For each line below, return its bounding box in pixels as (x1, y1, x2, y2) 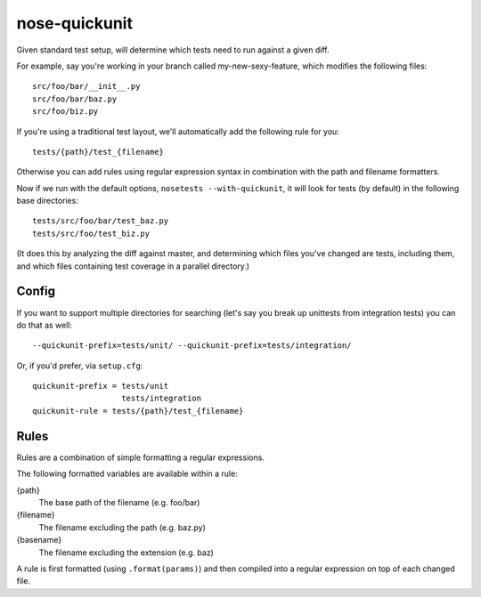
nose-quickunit (16, 13, 134, 33)
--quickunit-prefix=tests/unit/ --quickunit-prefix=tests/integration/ (32, 341, 352, 351)
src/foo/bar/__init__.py (32, 81, 141, 92)
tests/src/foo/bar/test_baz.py (32, 216, 169, 226)
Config (16, 284, 55, 299)
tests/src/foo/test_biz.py (32, 228, 151, 238)
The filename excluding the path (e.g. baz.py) (38, 521, 207, 533)
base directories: (16, 196, 79, 206)
